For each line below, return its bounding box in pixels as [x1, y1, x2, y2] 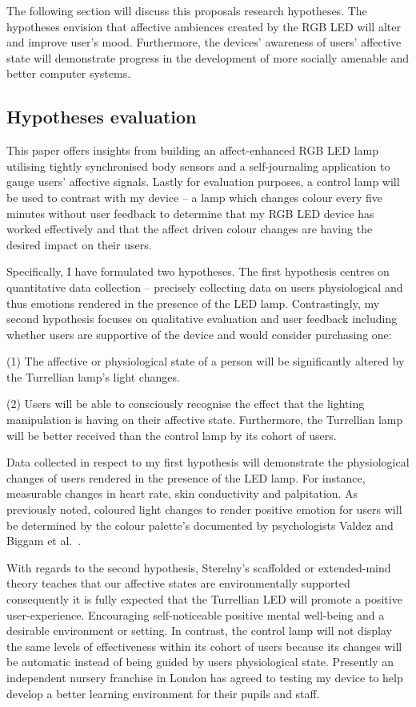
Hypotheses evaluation [6, 104, 197, 129]
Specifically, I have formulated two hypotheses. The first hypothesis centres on [6, 263, 390, 280]
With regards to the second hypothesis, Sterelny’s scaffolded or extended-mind [6, 559, 391, 576]
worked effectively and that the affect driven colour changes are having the [6, 220, 373, 237]
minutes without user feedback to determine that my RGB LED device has [6, 204, 374, 221]
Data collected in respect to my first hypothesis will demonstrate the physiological [6, 454, 410, 471]
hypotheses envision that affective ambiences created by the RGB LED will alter [6, 18, 401, 34]
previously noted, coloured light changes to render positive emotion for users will [6, 501, 402, 518]
